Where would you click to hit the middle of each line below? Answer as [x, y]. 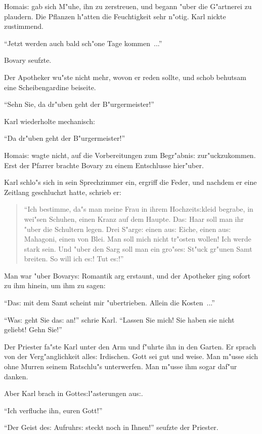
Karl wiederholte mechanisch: [50, 121]
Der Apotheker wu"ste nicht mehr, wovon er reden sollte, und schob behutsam [125, 77]
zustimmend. [24, 26]
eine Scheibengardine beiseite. [50, 87]
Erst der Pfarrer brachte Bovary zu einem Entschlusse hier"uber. [104, 165]
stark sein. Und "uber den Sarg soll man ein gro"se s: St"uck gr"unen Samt [138, 248]
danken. [16, 376]
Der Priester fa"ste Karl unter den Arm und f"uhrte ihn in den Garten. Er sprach [130, 346]
